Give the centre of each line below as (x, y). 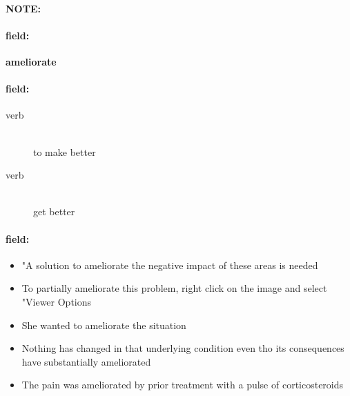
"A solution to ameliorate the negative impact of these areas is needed (170, 265)
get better (54, 211)
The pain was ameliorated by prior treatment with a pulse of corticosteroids (183, 385)
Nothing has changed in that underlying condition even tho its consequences (183, 348)
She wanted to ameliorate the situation (104, 325)
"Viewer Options (57, 301)
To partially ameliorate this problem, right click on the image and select (174, 288)
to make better (65, 151)
